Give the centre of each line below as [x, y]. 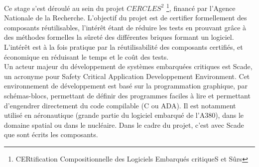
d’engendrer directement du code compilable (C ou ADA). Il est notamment [120, 105]
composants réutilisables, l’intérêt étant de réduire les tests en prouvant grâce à [125, 27]
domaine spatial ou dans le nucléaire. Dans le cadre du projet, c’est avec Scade [124, 125]
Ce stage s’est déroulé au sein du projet [64, 8]
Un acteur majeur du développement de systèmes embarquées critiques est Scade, [128, 66]
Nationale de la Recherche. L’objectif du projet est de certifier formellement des [126, 18]
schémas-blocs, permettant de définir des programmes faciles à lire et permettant [127, 95]
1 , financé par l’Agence [201, 7]
